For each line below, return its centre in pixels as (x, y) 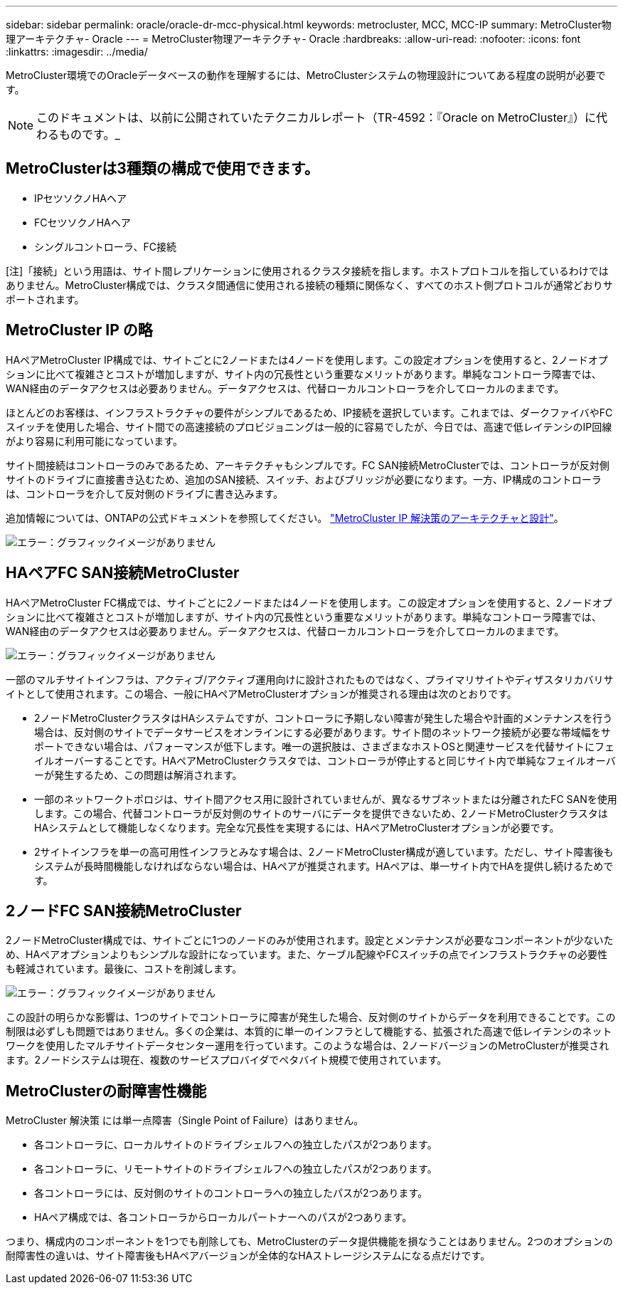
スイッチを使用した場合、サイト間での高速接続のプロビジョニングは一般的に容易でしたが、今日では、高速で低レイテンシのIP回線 (309, 426)
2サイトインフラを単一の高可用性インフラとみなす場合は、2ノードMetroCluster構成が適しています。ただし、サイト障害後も (324, 851)
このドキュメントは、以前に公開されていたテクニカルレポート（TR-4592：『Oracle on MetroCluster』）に (316, 117)
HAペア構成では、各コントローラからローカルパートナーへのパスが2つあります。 (223, 1217)
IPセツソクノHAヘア (80, 198)
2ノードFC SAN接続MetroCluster (124, 911)
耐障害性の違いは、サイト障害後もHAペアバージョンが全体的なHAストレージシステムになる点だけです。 (248, 1256)
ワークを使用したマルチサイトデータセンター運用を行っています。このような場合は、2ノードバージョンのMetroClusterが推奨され (308, 1046)
